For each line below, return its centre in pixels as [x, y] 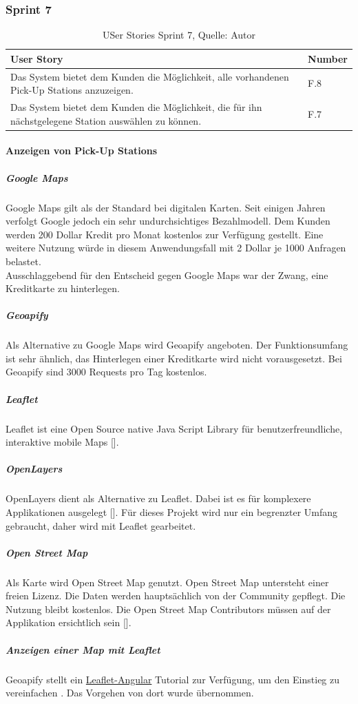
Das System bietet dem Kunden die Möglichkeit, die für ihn [136, 107]
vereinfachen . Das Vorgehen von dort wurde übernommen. [130, 693]
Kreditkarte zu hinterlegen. [63, 288]
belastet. [23, 261]
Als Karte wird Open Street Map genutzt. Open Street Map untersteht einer [167, 582]
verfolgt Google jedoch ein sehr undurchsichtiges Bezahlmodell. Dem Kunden [168, 221]
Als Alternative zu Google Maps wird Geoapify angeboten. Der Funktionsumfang [177, 345]
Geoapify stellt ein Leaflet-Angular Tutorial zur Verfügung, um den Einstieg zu [173, 679]
